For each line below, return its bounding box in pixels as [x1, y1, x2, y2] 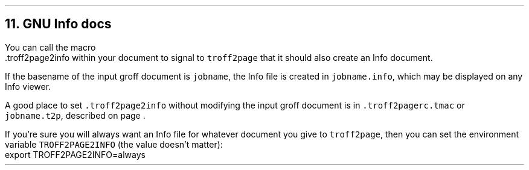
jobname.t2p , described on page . [5, 110, 146, 121]
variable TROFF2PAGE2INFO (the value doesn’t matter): [5, 139, 223, 150]
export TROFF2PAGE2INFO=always [5, 149, 146, 160]
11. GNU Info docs [5, 16, 112, 32]
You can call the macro [5, 42, 96, 52]
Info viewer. [5, 81, 51, 92]
